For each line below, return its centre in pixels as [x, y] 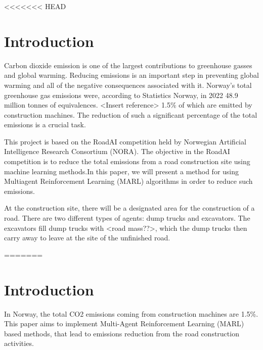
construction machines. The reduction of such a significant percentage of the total [131, 114]
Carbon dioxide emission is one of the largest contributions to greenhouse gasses [128, 65]
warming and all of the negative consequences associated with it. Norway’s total [128, 85]
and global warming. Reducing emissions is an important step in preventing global [131, 75]
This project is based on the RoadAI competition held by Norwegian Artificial [125, 141]
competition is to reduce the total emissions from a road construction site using [127, 161]
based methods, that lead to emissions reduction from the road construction [122, 333]
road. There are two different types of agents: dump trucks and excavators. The [127, 218]
